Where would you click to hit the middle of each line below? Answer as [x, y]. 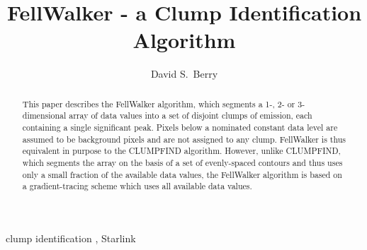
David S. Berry [184, 74]
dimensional [44, 115]
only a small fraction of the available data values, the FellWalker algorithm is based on [182, 174]
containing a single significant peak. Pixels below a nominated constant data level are [180, 127]
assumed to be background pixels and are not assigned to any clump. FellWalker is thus [184, 139]
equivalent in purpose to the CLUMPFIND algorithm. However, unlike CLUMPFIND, [181, 151]
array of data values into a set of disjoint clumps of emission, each [191, 115]
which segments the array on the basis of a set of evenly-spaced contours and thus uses [182, 162]
